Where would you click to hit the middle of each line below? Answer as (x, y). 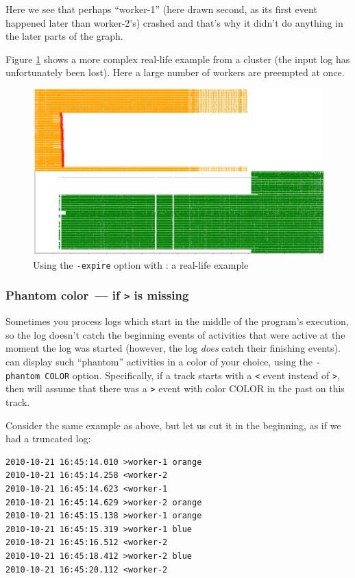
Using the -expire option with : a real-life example (141, 264)
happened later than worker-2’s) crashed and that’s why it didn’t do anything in (174, 22)
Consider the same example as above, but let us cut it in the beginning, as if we (173, 425)
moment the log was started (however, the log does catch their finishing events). (173, 348)
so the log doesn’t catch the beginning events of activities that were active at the (175, 334)
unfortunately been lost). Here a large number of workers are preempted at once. (175, 72)
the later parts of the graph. (64, 36)
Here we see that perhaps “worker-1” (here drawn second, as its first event (161, 9)
